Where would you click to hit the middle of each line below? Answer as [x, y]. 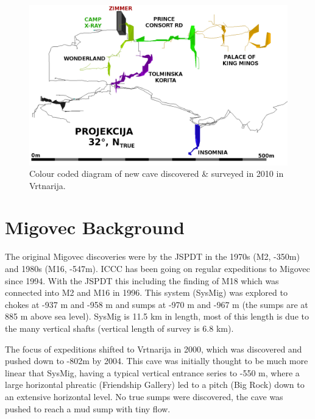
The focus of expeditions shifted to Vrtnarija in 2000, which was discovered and [154, 349]
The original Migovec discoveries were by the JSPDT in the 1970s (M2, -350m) [152, 256]
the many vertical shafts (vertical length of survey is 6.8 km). [119, 328]
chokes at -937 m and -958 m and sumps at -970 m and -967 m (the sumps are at [157, 304]
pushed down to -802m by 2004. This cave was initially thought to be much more [157, 361]
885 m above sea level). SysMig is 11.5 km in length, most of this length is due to [157, 316]
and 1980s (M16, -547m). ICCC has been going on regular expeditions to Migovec [157, 269]
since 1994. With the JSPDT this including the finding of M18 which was [142, 280]
